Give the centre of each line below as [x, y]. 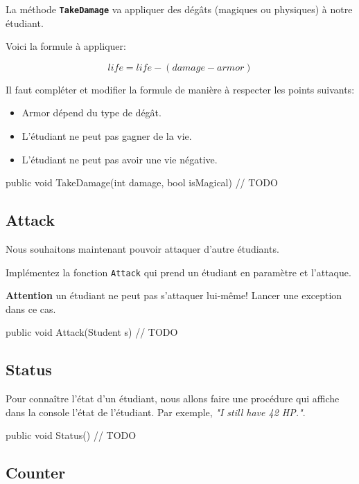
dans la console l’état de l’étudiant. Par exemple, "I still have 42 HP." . [156, 412]
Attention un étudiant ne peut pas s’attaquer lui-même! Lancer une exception [174, 295]
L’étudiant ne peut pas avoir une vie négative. [120, 159]
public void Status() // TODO [71, 435]
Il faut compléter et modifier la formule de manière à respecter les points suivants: [180, 89]
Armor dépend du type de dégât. [91, 113]
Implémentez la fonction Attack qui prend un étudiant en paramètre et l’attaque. [178, 272]
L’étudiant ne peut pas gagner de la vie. [107, 136]
